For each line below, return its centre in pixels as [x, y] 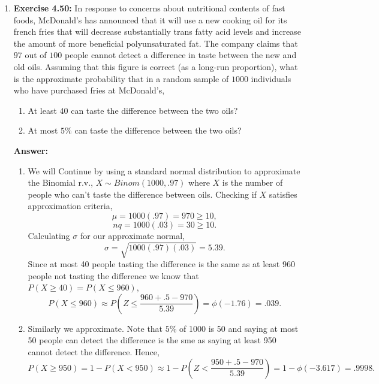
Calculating [49, 235]
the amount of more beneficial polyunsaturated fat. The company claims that [156, 43]
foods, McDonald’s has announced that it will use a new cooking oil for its [150, 19]
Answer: [31, 150]
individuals [271, 78]
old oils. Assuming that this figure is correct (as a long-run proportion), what [156, 66]
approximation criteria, [70, 206]
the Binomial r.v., [60, 182]
